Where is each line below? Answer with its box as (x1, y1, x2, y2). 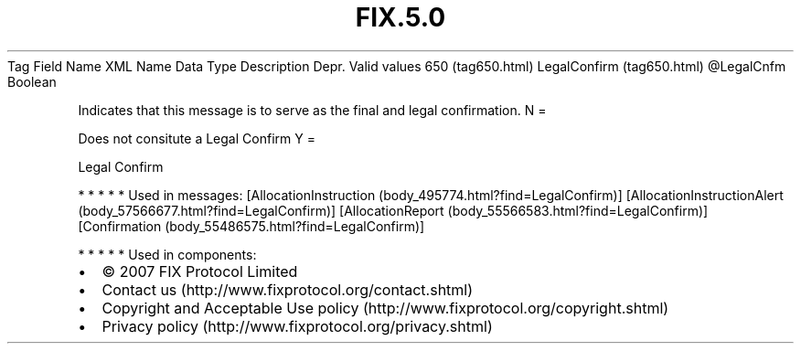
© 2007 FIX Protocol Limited (101, 261, 298, 281)
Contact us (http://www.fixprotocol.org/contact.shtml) (101, 280, 474, 299)
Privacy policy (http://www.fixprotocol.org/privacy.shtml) (101, 316, 493, 335)
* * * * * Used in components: (78, 246, 257, 262)
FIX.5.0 (355, 2, 446, 33)
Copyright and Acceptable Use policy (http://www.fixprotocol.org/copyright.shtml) (101, 298, 669, 317)
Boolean (7, 73, 57, 90)
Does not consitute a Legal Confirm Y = (78, 130, 315, 146)
